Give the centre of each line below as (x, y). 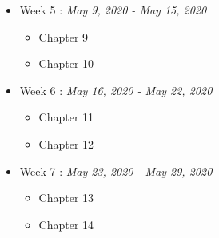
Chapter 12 (66, 143)
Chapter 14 (66, 224)
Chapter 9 (64, 36)
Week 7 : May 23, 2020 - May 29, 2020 (116, 171)
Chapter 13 (66, 198)
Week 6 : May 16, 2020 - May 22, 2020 (116, 90)
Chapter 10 (66, 63)
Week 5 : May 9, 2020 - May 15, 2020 (113, 10)
